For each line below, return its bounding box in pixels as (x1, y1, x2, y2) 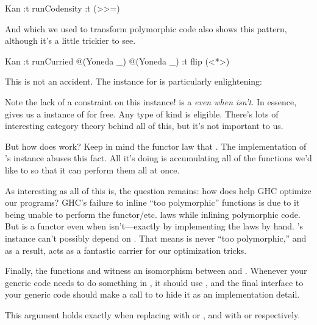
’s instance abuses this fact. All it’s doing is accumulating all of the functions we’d (5, 152, 312, 164)
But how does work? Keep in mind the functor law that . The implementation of (5, 139, 307, 152)
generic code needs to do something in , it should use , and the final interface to (5, 276, 304, 288)
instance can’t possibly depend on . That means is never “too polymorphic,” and (5, 231, 307, 244)
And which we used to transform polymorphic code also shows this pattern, (5, 22, 287, 35)
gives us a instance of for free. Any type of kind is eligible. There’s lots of (5, 107, 279, 120)
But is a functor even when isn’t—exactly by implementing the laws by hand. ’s (5, 220, 303, 232)
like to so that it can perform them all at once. (5, 163, 180, 176)
